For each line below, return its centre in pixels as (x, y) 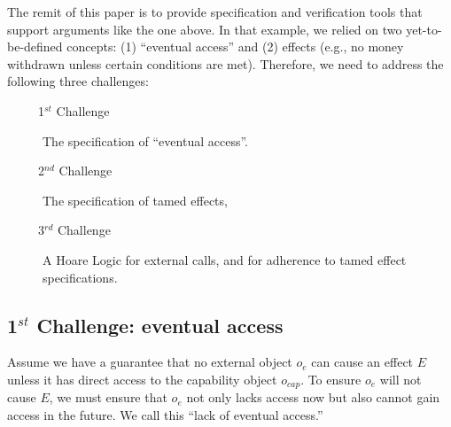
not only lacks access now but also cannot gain (313, 397)
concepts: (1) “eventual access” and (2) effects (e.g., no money (235, 47)
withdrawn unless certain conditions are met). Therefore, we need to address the (225, 63)
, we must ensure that (108, 397)
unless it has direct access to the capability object (142, 379)
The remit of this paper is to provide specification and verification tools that (215, 12)
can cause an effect (362, 362)
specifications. (80, 277)
